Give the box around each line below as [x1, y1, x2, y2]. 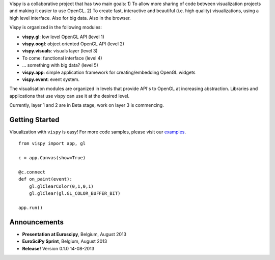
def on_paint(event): [18, 176, 72, 182]
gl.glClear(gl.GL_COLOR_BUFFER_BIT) [29, 191, 121, 196]
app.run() [18, 205, 43, 211]
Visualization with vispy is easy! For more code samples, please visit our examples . [9, 129, 186, 135]
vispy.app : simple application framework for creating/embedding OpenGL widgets [22, 69, 196, 75]
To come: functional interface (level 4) [22, 55, 102, 61]
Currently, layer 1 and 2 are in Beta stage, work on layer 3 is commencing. [9, 102, 164, 108]
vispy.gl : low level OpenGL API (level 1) [22, 34, 104, 40]
